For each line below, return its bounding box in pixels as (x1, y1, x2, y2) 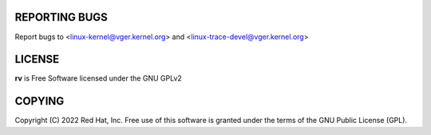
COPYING (14, 94, 65, 108)
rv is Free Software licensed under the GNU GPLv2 (14, 73, 183, 83)
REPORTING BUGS (14, 10, 108, 24)
